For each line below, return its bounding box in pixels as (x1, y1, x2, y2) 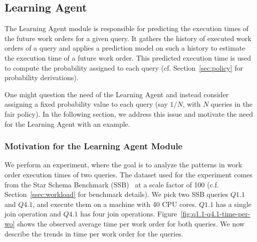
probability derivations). (5, 72, 79, 83)
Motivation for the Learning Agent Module (5, 140, 183, 152)
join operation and (5, 208, 61, 219)
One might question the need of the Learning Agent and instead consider (5, 89, 229, 99)
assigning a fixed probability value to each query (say (5, 99, 168, 109)
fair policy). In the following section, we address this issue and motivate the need (5, 108, 253, 119)
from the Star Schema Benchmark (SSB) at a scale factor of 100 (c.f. (5, 179, 219, 189)
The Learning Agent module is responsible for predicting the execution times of (5, 23, 249, 34)
